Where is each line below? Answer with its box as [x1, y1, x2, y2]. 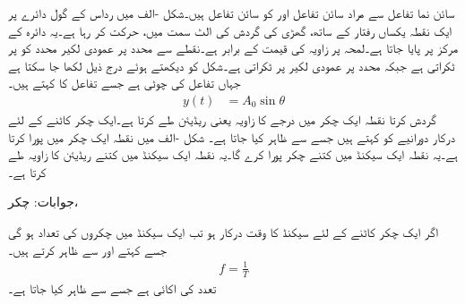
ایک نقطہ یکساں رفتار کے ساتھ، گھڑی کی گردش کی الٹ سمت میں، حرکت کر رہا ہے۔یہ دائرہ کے [8, 21, 452, 39]
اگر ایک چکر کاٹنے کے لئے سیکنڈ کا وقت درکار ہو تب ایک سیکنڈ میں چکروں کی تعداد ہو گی [8, 222, 439, 241]
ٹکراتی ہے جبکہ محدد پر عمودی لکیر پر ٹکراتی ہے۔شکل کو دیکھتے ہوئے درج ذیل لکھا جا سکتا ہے [8, 55, 455, 74]
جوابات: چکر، [8, 192, 79, 211]
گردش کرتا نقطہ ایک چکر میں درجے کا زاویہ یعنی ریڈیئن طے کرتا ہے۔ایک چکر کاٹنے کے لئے [8, 110, 436, 128]
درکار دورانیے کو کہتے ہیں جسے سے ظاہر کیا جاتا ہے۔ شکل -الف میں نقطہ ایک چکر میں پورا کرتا [8, 127, 455, 146]
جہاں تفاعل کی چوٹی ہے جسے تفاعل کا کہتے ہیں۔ [8, 73, 241, 92]
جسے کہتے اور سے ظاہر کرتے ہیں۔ [8, 240, 168, 258]
